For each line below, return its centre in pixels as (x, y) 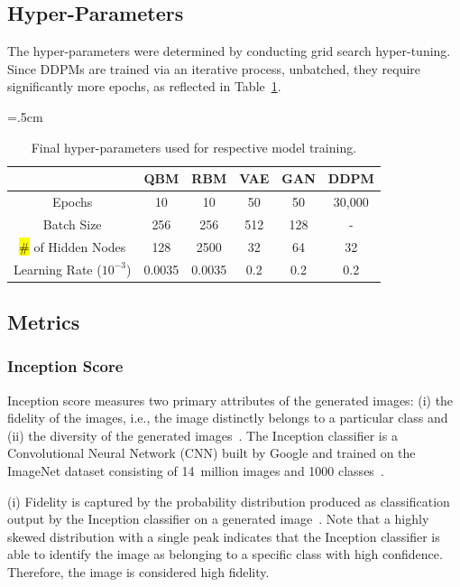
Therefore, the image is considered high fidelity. (138, 571)
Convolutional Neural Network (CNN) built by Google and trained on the (212, 453)
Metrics (44, 322)
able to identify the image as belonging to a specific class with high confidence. (225, 554)
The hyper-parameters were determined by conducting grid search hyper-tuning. (229, 51)
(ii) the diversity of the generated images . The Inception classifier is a (202, 435)
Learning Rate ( (58, 269)
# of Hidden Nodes (73, 246)
